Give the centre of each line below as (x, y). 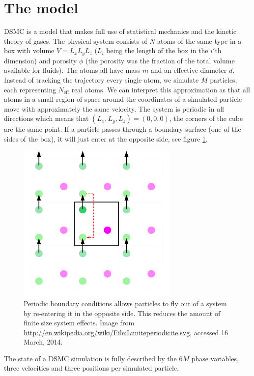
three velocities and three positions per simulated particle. (91, 368)
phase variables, (215, 358)
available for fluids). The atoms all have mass (72, 70)
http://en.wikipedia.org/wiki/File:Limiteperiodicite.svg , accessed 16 (126, 332)
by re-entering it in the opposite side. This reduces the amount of (122, 313)
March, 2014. (43, 342)
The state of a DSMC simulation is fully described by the (90, 358)
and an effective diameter (189, 70)
